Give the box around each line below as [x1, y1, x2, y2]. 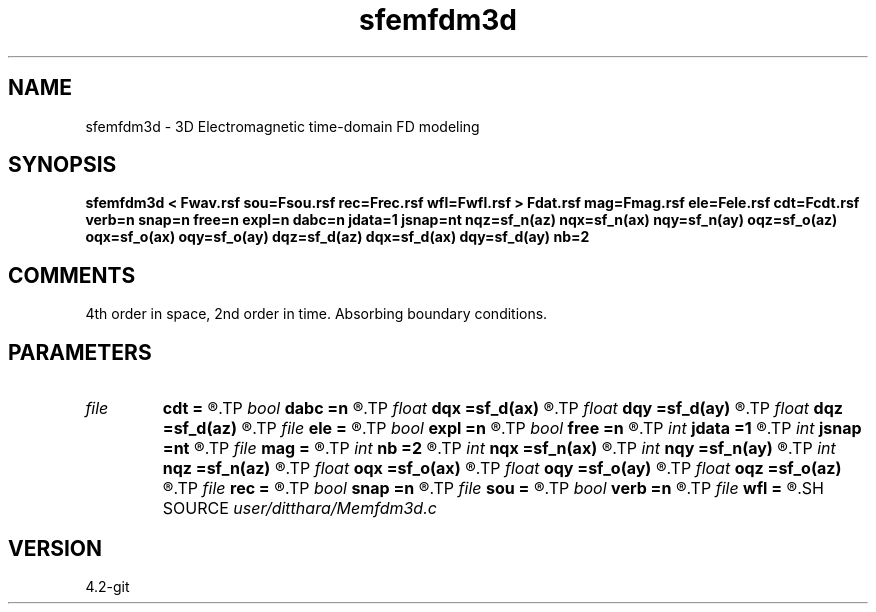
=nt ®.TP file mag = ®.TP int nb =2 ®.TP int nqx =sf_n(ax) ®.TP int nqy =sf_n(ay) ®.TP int [162, 438, 836, 459]
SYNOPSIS [8, 152, 117, 178]
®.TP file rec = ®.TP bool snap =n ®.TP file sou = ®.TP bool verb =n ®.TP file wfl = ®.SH [162, 478, 824, 499]
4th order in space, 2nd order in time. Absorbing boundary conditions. [85, 305, 548, 323]
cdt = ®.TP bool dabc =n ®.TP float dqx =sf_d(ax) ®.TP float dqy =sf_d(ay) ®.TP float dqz [162, 398, 843, 419]
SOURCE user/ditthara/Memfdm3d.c [162, 498, 437, 519]
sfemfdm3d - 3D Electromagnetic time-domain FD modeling [85, 117, 480, 135]
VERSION [8, 535, 103, 561]
